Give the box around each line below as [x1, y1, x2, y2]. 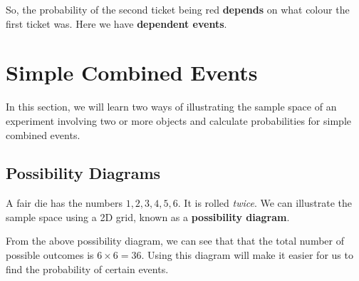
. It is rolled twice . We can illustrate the [177, 195, 352, 210]
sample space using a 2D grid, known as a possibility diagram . [6, 209, 290, 224]
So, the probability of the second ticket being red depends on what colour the [6, 2, 350, 16]
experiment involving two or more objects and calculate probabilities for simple [6, 113, 351, 128]
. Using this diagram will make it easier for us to [141, 247, 353, 262]
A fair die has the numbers [6, 195, 123, 210]
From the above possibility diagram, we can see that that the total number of [6, 233, 344, 248]
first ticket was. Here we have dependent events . [6, 16, 227, 31]
